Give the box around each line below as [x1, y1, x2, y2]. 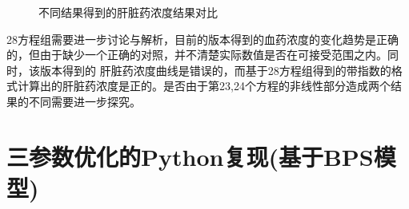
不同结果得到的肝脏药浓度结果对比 [38, 4, 218, 20]
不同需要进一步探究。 [28, 93, 141, 109]
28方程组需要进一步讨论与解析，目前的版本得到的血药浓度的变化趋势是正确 [6, 30, 399, 47]
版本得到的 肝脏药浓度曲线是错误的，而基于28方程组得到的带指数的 [39, 61, 391, 78]
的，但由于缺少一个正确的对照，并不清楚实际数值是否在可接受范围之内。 [6, 46, 387, 63]
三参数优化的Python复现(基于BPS [6, 140, 374, 172]
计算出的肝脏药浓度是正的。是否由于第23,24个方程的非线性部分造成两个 [17, 77, 391, 94]
